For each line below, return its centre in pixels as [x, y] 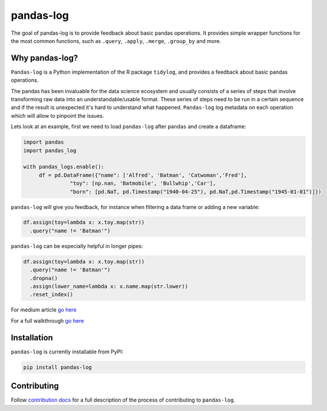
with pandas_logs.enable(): [64, 167]
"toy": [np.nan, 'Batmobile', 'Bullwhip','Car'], [143, 183]
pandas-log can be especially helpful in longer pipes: [77, 246]
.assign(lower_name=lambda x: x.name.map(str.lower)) [109, 286]
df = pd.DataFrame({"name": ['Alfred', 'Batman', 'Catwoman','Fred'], [143, 175]
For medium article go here [44, 310]
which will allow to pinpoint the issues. [57, 115]
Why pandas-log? [44, 58]
